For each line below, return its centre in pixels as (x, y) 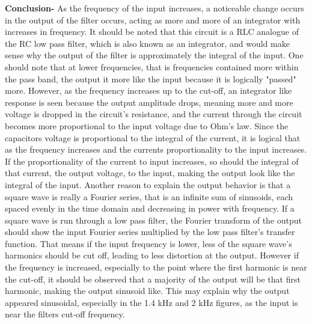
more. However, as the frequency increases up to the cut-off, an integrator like (148, 90)
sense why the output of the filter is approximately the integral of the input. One (154, 55)
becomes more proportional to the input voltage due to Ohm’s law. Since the (147, 125)
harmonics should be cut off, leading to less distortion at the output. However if (152, 255)
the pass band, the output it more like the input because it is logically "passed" (151, 78)
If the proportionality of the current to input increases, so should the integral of (152, 161)
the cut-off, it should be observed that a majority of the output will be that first (153, 279)
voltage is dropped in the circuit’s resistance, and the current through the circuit (154, 114)
